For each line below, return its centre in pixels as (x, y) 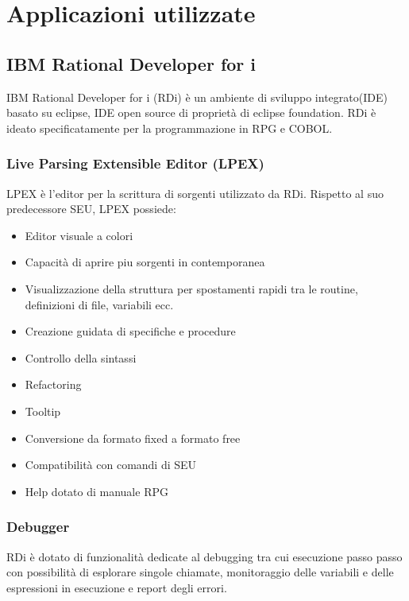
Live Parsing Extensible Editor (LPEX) (135, 163)
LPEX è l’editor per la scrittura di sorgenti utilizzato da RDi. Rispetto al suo (195, 193)
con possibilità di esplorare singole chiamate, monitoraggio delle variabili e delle (200, 572)
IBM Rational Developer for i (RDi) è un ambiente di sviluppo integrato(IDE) (197, 97)
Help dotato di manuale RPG (96, 491)
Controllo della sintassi (81, 357)
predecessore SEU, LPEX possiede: (91, 209)
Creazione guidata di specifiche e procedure (130, 331)
